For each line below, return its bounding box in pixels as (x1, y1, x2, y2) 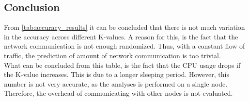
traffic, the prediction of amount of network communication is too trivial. (4, 50, 221, 60)
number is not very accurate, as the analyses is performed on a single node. (4, 78, 228, 88)
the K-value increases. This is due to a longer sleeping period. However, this (4, 69, 229, 79)
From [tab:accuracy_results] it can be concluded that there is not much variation (4, 22, 245, 32)
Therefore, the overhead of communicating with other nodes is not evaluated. (4, 88, 233, 98)
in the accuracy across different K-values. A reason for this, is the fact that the (4, 31, 238, 41)
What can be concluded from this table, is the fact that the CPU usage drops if (4, 60, 241, 70)
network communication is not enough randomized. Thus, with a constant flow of (4, 41, 245, 51)
